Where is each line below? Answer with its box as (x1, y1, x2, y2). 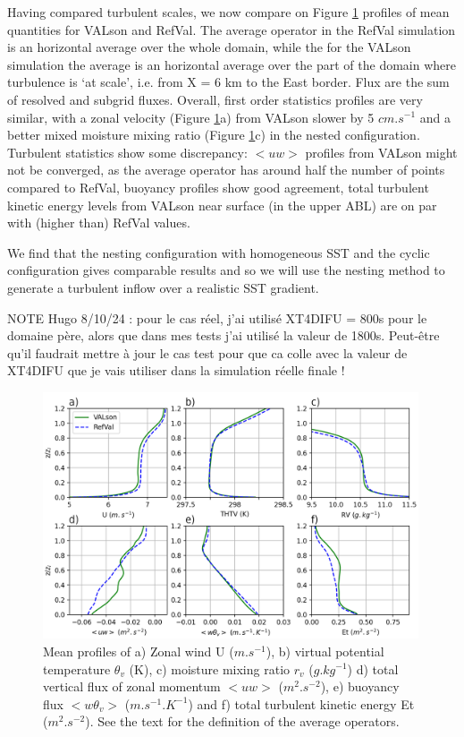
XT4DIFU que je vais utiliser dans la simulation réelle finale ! (7, 361, 345, 380)
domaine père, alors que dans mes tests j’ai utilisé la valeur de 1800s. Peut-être (7, 326, 440, 345)
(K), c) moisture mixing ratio (129, 659, 291, 678)
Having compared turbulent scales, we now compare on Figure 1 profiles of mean (7, 3, 450, 21)
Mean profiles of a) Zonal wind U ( (43, 641, 234, 660)
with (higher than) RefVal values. (7, 213, 190, 232)
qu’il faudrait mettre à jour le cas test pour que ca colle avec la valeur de (7, 343, 408, 362)
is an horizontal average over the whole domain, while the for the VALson (7, 38, 411, 56)
